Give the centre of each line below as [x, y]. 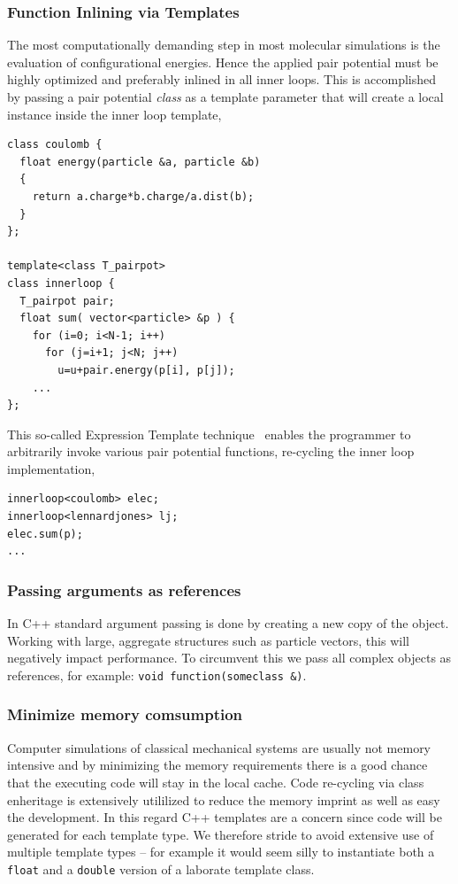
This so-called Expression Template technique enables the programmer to [209, 434]
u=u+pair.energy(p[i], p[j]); [146, 370]
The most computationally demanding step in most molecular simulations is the [224, 45]
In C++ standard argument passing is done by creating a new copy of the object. [228, 623]
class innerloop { [61, 283]
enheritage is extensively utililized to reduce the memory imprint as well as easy [224, 799]
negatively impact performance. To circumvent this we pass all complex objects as [229, 658]
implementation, [51, 468]
